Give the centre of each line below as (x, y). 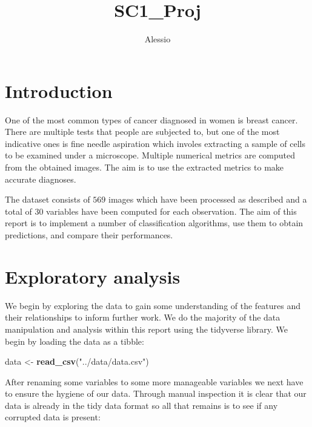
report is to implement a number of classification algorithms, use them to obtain (154, 223)
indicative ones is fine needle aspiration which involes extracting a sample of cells (155, 143)
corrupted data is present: (53, 417)
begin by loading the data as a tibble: (75, 341)
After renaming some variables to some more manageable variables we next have (154, 381)
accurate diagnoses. (41, 179)
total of (18, 211)
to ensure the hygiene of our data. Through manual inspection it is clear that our (156, 393)
